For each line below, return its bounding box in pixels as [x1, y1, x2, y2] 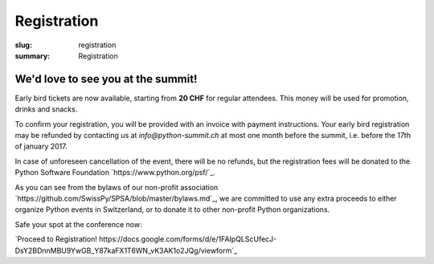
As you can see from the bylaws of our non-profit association [14, 182, 219, 192]
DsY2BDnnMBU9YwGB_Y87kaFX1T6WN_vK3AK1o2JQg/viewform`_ [14, 246, 238, 255]
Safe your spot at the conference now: [14, 219, 142, 229]
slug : [14, 40, 32, 50]
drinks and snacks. [14, 104, 78, 114]
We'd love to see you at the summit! [14, 72, 198, 86]
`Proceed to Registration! [14, 234, 98, 244]
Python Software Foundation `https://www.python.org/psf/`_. [14, 168, 216, 177]
